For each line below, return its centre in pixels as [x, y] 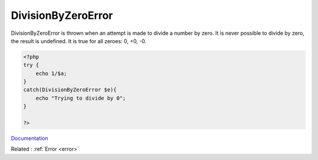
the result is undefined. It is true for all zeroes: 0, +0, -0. [79, 41]
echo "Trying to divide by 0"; [81, 98]
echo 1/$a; [51, 73]
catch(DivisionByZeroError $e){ [70, 90]
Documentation [29, 138]
